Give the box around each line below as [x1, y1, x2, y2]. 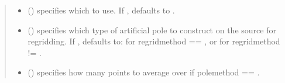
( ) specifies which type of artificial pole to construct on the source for [28, 23, 276, 36]
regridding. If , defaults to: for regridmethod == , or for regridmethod [28, 35, 280, 47]
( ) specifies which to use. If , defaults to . [28, 4, 175, 16]
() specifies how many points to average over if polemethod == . [28, 66, 260, 78]
